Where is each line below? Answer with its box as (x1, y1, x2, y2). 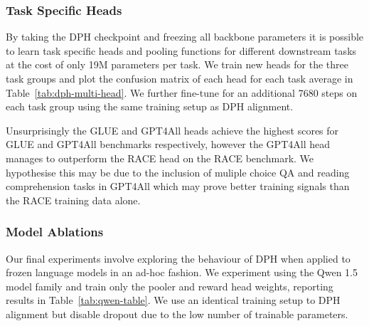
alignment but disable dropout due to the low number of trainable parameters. (6, 306, 348, 321)
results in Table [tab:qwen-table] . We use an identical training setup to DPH (6, 293, 341, 307)
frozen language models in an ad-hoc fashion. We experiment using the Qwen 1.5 (6, 265, 358, 280)
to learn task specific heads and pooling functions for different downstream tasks (6, 43, 357, 58)
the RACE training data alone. (6, 192, 141, 207)
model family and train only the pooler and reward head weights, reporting (6, 278, 333, 293)
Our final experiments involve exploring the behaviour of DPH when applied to (6, 251, 351, 265)
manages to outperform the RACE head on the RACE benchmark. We (6, 150, 314, 165)
